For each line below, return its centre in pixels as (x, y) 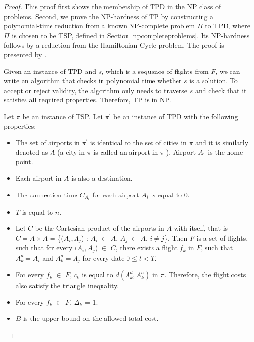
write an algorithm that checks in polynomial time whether (93, 81)
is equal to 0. (170, 194)
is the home (226, 152)
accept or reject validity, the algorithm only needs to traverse (96, 90)
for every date (103, 257)
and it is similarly (222, 142)
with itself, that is (201, 228)
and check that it (221, 90)
